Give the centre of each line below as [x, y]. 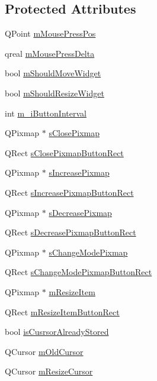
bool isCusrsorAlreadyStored [57, 332]
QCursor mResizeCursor [49, 371]
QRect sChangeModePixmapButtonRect [78, 272]
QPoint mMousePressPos [50, 33]
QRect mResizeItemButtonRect [62, 311]
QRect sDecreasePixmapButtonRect [71, 232]
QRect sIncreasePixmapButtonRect [69, 192]
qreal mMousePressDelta [50, 53]
